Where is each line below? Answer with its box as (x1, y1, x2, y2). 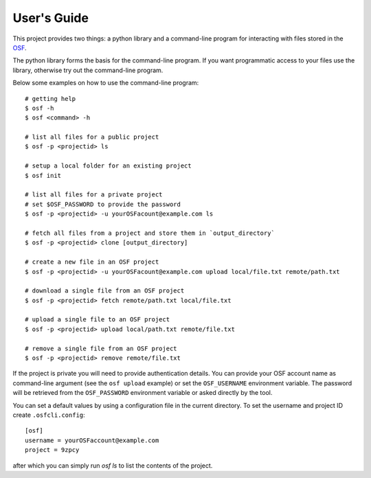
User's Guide (12, 10, 89, 25)
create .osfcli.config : (12, 411, 85, 419)
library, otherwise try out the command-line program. (12, 66, 164, 74)
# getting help (25, 95, 76, 102)
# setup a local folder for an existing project (25, 162, 192, 170)
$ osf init (25, 172, 62, 179)
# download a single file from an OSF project (25, 287, 185, 295)
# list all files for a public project (25, 133, 159, 141)
